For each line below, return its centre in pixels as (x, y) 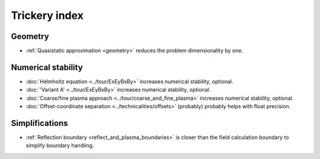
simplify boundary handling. (60, 145)
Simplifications (39, 123)
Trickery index (47, 15)
